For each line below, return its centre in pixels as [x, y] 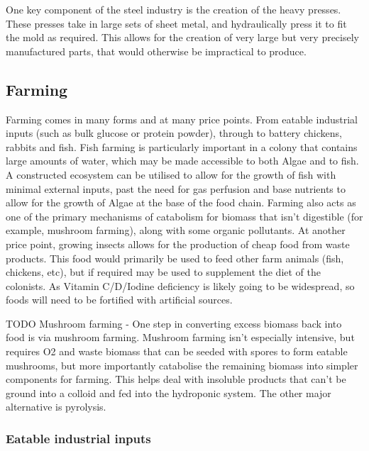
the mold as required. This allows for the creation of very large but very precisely [182, 37]
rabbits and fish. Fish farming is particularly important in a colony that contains [182, 146]
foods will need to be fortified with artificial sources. [119, 300]
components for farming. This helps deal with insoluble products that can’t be [176, 379]
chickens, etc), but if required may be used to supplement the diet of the [164, 272]
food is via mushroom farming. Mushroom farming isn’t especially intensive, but [180, 337]
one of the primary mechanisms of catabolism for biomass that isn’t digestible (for [184, 216]
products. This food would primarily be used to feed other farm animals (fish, [175, 258]
